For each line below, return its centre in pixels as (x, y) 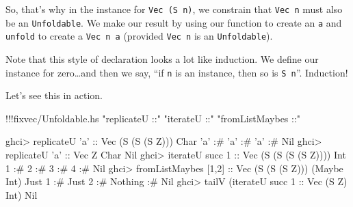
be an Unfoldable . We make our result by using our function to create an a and (174, 22)
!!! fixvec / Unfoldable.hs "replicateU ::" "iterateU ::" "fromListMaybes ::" (153, 118)
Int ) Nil (22, 194)
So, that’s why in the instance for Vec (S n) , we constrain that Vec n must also (174, 9)
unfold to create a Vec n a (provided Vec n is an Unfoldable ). (139, 36)
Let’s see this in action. (54, 95)
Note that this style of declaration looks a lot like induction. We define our (162, 58)
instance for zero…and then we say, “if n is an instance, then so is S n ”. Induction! (177, 72)
